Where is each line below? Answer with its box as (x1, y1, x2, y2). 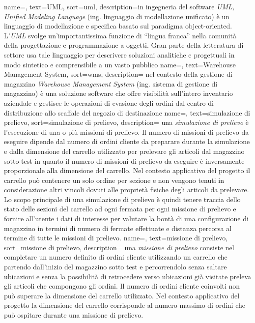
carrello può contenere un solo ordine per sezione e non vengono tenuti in (4, 175, 224, 185)
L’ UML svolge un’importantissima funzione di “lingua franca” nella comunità (4, 30, 236, 40)
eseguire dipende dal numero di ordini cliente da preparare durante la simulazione (4, 136, 250, 147)
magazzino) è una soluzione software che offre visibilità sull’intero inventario (4, 88, 233, 98)
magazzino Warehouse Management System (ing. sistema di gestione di (4, 78, 218, 88)
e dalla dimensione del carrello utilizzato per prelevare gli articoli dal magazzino (4, 146, 245, 156)
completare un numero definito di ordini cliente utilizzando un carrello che (4, 252, 227, 262)
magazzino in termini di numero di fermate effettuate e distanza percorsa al (4, 223, 232, 233)
